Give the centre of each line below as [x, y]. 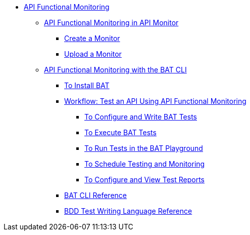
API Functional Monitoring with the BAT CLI [115, 70]
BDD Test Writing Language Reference [128, 211]
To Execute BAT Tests [120, 132]
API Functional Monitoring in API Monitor [111, 23]
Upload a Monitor [93, 54]
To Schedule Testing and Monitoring [145, 164]
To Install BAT [87, 85]
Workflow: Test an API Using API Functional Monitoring [155, 101]
